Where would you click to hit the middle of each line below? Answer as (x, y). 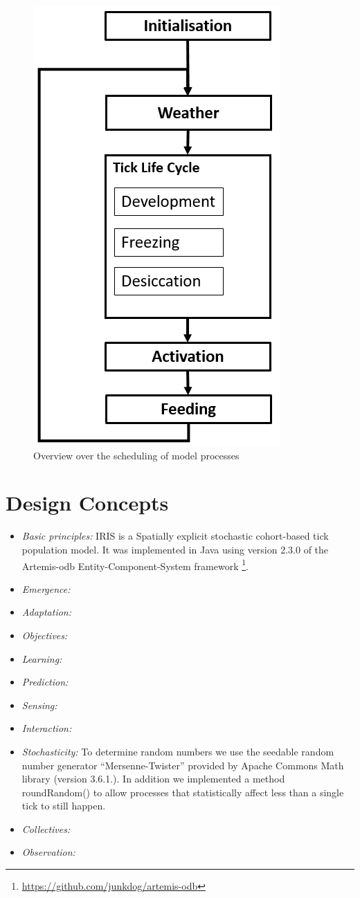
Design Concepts (87, 503)
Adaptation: (47, 612)
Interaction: (47, 728)
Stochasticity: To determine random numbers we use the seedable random (178, 751)
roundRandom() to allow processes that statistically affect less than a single (183, 792)
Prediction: (45, 682)
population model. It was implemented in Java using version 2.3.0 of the (175, 549)
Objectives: (45, 635)
